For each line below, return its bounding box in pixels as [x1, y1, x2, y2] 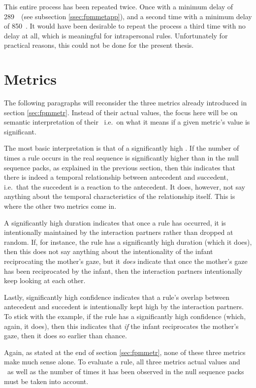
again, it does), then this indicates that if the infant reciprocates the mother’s [4, 321, 239, 331]
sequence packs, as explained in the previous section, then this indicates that [4, 162, 235, 172]
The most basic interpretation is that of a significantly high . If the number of [4, 143, 239, 153]
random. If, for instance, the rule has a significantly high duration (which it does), [4, 236, 252, 247]
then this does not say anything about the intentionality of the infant [4, 246, 213, 257]
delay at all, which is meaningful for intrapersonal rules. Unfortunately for [4, 30, 228, 40]
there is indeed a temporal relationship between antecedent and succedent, [4, 172, 228, 182]
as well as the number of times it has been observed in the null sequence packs [7, 366, 244, 376]
